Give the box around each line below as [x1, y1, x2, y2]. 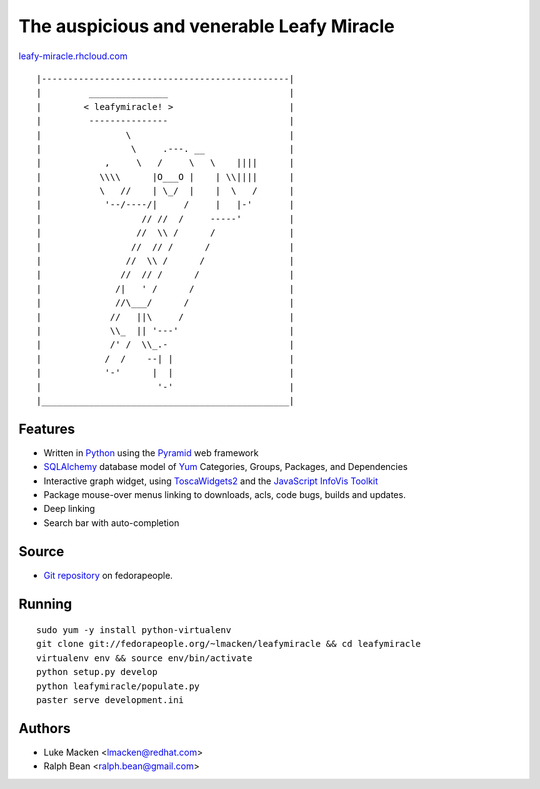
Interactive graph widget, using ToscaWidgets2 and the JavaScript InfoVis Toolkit [43, 475, 379, 487]
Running [18, 595, 73, 612]
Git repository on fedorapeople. [43, 569, 174, 581]
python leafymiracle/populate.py [36, 680, 200, 692]
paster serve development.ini [36, 695, 185, 706]
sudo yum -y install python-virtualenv [36, 625, 232, 636]
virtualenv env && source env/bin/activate [36, 652, 253, 664]
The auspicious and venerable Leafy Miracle [18, 15, 395, 37]
